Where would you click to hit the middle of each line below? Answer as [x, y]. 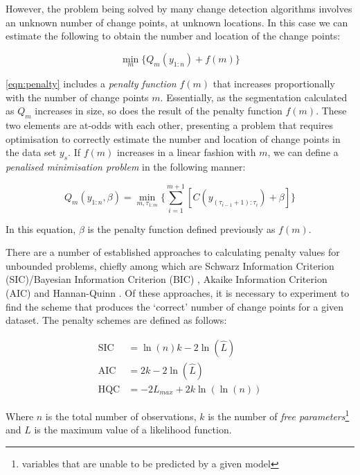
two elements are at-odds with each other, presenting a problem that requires [170, 124]
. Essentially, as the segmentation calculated [254, 97]
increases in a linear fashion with [186, 152]
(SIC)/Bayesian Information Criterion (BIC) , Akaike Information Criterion [166, 279]
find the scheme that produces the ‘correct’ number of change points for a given [175, 306]
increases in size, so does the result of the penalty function [159, 111]
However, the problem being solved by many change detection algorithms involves [179, 8]
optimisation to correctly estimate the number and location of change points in [173, 138]
